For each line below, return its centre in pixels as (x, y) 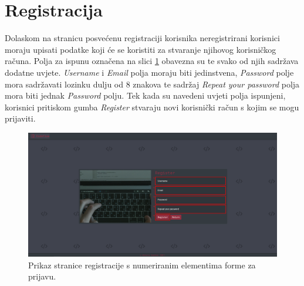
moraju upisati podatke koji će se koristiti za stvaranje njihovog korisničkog (141, 49)
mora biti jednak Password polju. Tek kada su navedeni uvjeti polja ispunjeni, (145, 95)
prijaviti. (20, 118)
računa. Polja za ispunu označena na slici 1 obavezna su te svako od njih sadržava (152, 61)
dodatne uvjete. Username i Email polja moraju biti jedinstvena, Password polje (149, 72)
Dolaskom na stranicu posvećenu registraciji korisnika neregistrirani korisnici (142, 38)
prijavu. (42, 276)
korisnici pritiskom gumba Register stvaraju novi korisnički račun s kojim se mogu (152, 107)
